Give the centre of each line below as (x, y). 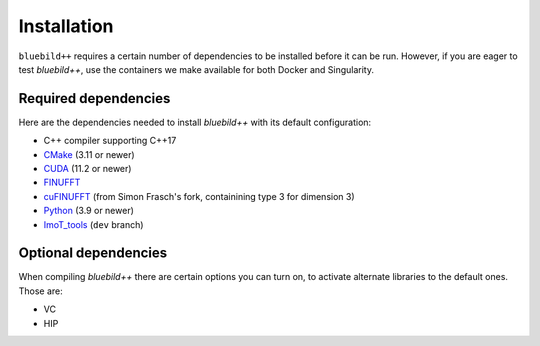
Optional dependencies (93, 253)
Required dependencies (94, 98)
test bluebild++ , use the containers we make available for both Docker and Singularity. (196, 69)
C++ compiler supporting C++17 (110, 141)
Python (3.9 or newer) (89, 211)
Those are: (41, 291)
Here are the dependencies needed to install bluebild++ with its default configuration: (195, 122)
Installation (66, 26)
